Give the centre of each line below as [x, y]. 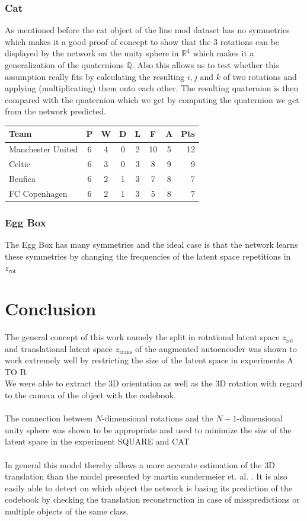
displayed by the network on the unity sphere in [92, 53]
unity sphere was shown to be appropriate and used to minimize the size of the [148, 429]
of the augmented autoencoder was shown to [216, 348]
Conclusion [51, 309]
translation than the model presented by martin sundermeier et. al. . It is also [146, 476]
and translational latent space [59, 348]
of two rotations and [260, 76]
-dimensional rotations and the [158, 418]
